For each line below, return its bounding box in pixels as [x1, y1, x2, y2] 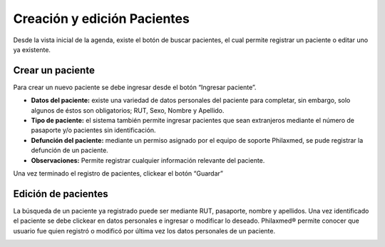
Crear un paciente [13, 64, 96, 76]
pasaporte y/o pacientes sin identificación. [31, 126, 156, 135]
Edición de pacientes [13, 188, 108, 200]
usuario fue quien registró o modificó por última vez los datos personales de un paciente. [13, 226, 276, 235]
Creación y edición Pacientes [13, 11, 190, 26]
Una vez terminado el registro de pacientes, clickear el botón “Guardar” [13, 168, 224, 178]
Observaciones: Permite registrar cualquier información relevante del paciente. [31, 156, 265, 164]
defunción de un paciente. [31, 146, 108, 155]
